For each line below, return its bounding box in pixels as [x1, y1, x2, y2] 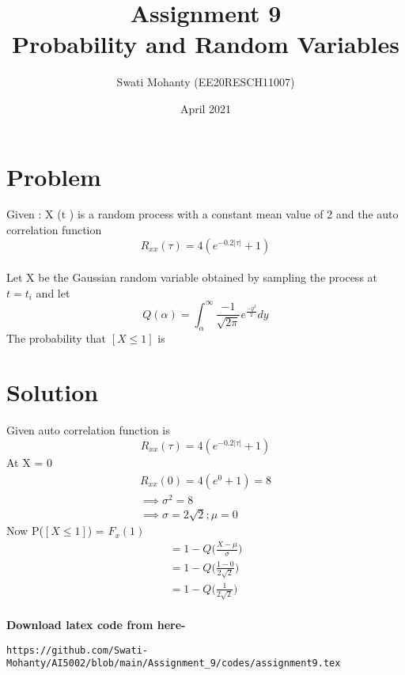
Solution [6, 376, 99, 408]
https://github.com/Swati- [6, 644, 148, 656]
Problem [6, 160, 101, 192]
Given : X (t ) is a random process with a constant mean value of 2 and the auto [6, 206, 399, 222]
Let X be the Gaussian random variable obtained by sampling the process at [6, 269, 378, 286]
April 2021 [180, 100, 232, 116]
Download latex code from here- [6, 616, 186, 633]
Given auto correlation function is [6, 422, 170, 438]
